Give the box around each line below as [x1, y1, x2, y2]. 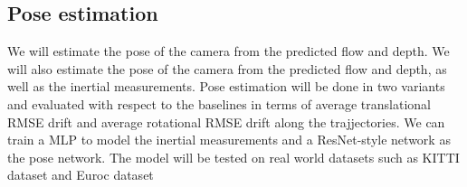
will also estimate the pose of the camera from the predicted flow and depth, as [7, 59, 447, 78]
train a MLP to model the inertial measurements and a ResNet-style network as [7, 130, 451, 149]
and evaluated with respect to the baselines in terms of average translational [7, 94, 431, 113]
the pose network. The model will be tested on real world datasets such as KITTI [7, 147, 460, 166]
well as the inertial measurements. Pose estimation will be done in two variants [7, 77, 445, 96]
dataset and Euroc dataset [7, 165, 154, 184]
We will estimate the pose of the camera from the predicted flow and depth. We [7, 42, 450, 61]
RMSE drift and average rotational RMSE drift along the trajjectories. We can [7, 112, 445, 131]
